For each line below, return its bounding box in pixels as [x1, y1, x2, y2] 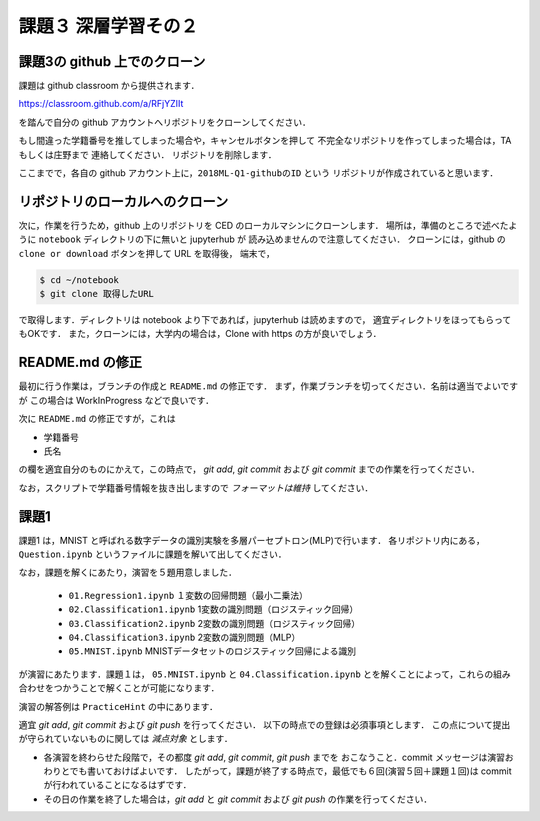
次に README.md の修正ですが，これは [18, 413, 176, 425]
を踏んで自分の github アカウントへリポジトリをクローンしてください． [18, 116, 312, 128]
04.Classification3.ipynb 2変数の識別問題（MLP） [68, 631, 301, 643]
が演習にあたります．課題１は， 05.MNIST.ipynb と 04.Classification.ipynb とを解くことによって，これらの [18, 668, 494, 680]
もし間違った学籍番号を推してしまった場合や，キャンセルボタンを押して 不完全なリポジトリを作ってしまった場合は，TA [18, 135, 512, 147]
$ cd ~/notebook [39, 274, 120, 285]
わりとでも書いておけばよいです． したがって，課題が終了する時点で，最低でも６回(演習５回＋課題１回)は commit [43, 765, 512, 777]
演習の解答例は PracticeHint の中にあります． [18, 700, 219, 712]
